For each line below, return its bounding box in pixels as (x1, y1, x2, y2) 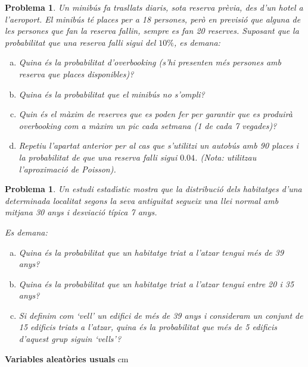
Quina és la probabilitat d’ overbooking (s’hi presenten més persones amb (18, 56, 281, 68)
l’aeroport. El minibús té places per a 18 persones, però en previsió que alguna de (5, 12, 301, 25)
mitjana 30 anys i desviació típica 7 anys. (5, 206, 157, 218)
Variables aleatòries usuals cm (5, 352, 129, 365)
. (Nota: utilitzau (195, 150, 257, 163)
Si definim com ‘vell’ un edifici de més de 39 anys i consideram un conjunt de (18, 309, 303, 321)
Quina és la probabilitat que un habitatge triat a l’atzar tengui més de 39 (18, 246, 284, 258)
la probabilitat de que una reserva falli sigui (18, 150, 178, 163)
